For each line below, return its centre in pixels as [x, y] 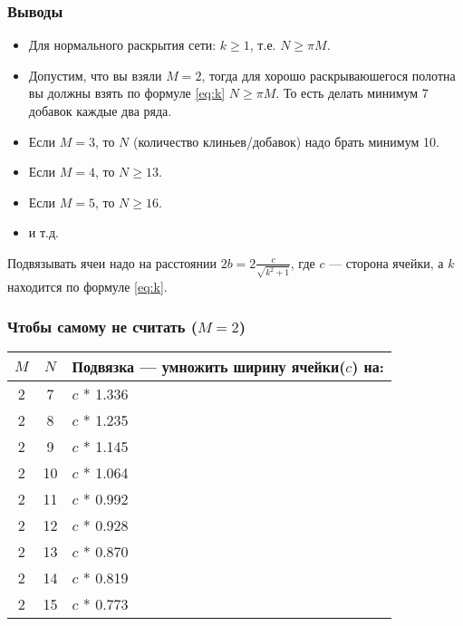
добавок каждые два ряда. [100, 111]
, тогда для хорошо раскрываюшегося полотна [328, 75]
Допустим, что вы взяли [95, 75]
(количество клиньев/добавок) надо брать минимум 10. [286, 141]
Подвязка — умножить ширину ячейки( [209, 367]
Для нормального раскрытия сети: [122, 45]
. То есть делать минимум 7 [352, 93]
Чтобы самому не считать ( [103, 327]
